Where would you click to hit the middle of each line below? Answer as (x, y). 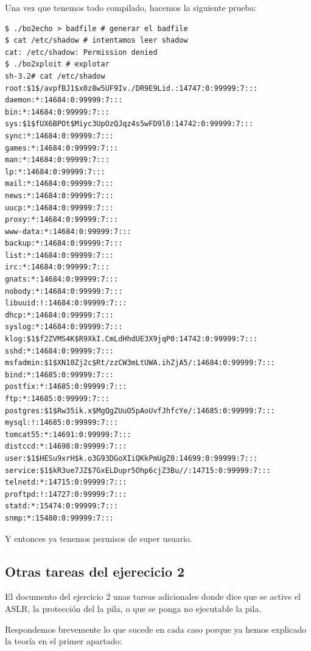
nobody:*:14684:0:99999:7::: (64, 291)
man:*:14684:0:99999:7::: (57, 160)
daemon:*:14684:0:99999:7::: (64, 100)
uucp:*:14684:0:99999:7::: (59, 208)
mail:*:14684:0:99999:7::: (59, 184)
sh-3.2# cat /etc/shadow (55, 76)
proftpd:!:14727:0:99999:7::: (66, 494)
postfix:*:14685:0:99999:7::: (66, 387)
